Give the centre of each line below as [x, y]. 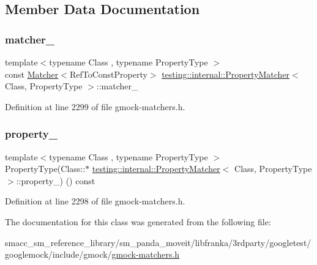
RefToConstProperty [108, 74]
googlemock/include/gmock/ [58, 254]
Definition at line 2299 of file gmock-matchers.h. [95, 106]
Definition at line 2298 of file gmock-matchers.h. [95, 201]
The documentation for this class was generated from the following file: [138, 221]
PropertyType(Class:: [45, 169]
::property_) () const [56, 180]
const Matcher [32, 74]
